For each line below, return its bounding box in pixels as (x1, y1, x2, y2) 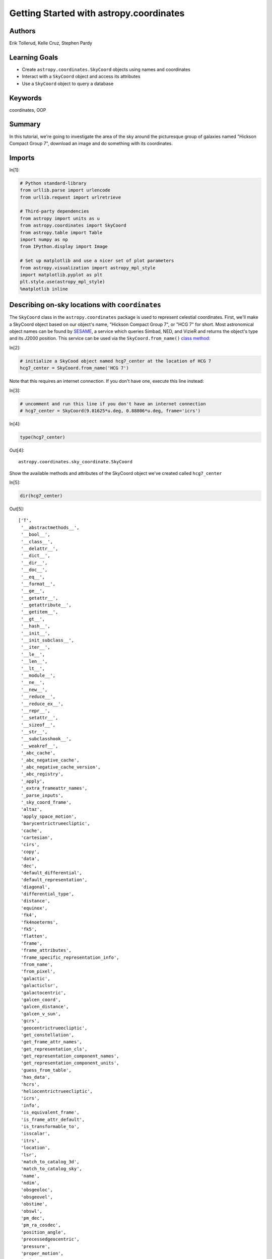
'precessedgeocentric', (21, 1236, 80, 1242)
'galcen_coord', (21, 997, 61, 1002)
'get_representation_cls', (21, 1046, 88, 1052)
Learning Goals (9, 53, 58, 61)
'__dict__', (21, 553, 50, 558)
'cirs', (21, 842, 40, 848)
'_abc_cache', (21, 750, 56, 756)
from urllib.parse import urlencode (20, 187, 111, 193)
